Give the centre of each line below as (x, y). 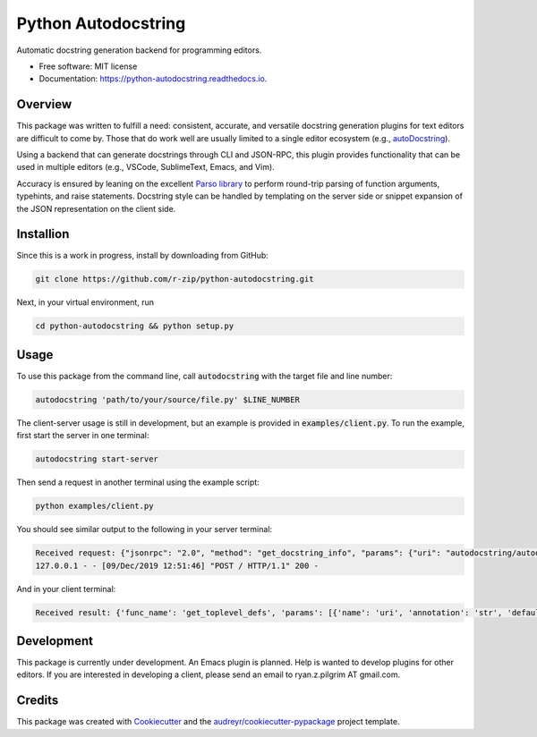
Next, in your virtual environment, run (85, 302)
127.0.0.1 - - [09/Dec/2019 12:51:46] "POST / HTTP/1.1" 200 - (177, 565)
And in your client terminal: (66, 589)
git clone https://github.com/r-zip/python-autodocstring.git (175, 279)
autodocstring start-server (97, 459)
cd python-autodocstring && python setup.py (135, 326)
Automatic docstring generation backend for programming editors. (139, 50)
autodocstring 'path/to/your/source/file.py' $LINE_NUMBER (167, 399)
